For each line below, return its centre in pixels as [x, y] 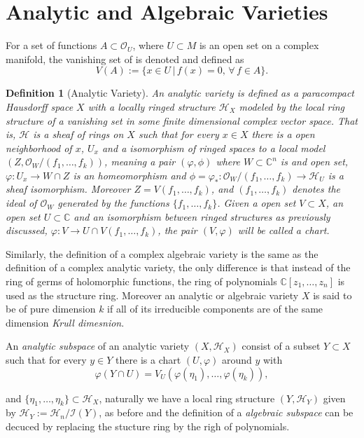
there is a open [283, 134]
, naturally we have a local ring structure [187, 398]
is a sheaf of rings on [78, 134]
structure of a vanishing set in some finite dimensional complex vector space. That [182, 120]
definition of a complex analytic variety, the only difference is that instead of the [178, 267]
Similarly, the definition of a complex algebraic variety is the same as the [162, 253]
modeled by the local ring [292, 106]
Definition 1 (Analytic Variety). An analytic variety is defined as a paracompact [180, 93]
